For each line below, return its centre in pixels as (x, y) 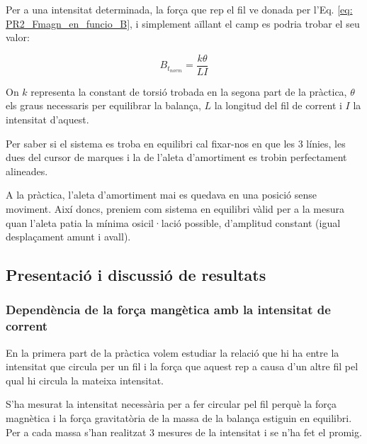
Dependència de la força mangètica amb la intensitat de (168, 310)
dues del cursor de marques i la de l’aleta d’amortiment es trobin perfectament (176, 157)
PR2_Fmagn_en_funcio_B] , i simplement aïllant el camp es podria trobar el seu (183, 23)
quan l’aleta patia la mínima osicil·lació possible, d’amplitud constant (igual (173, 222)
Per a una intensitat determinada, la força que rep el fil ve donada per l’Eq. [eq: (179, 9)
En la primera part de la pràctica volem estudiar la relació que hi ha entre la (173, 352)
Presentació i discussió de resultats (136, 275)
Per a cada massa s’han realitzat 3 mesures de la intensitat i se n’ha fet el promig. (184, 432)
